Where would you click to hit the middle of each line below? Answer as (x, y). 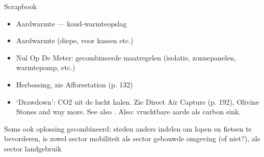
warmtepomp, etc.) (46, 67)
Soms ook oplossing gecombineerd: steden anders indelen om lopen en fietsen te (128, 128)
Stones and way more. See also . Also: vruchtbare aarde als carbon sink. (128, 112)
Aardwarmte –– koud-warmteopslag (71, 23)
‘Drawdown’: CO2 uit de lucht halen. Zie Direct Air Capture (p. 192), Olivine (138, 101)
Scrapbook (21, 6)
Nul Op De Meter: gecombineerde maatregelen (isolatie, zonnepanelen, (126, 57)
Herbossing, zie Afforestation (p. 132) (74, 84)
